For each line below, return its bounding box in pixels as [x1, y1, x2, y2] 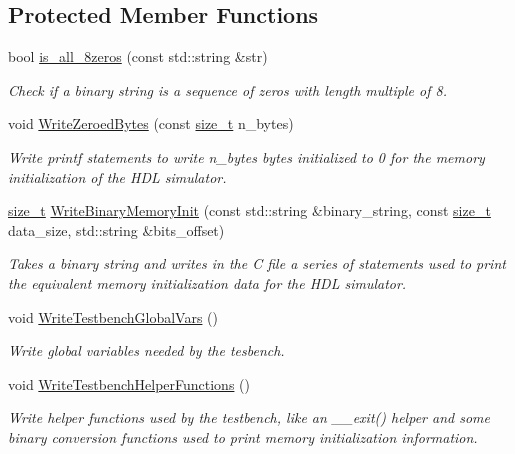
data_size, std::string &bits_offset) [8, 219, 225, 240]
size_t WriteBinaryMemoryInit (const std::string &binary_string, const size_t [8, 200, 491, 221]
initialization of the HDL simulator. [8, 166, 227, 187]
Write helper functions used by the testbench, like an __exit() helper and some [8, 407, 490, 428]
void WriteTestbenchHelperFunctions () [8, 373, 250, 394]
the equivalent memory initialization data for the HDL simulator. [8, 272, 407, 293]
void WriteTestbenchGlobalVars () [8, 306, 218, 327]
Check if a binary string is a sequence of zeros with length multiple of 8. [8, 79, 447, 100]
